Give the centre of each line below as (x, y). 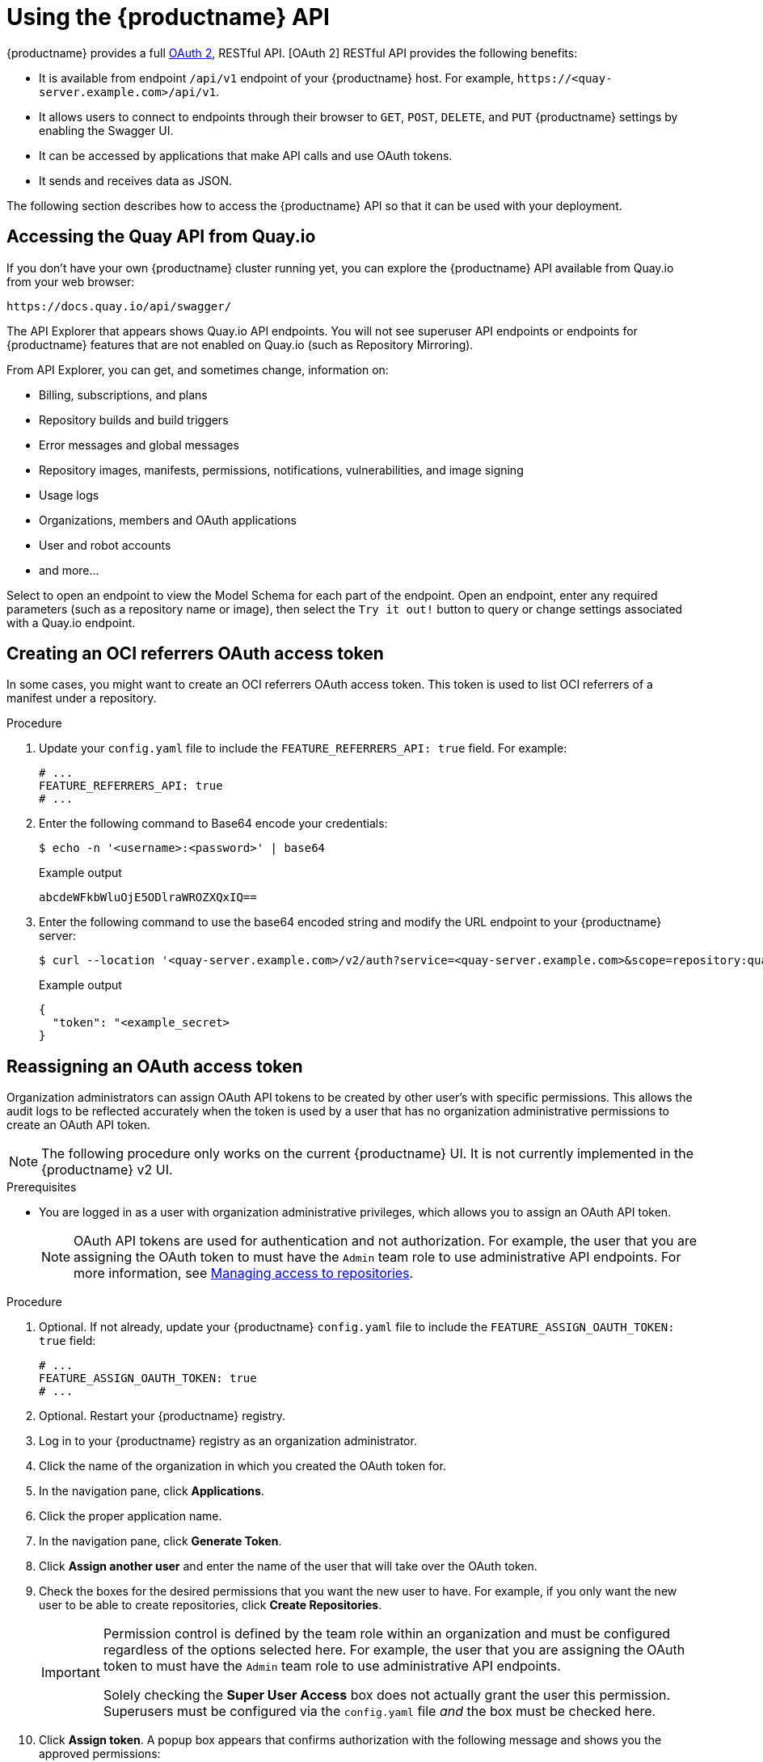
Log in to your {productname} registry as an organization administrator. (228, 1441)
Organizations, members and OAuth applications (168, 520)
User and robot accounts (105, 545)
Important (71, 1673)
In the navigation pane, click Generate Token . (160, 1541)
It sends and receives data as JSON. (136, 180)
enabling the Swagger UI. (106, 130)
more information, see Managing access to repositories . (244, 1273)
